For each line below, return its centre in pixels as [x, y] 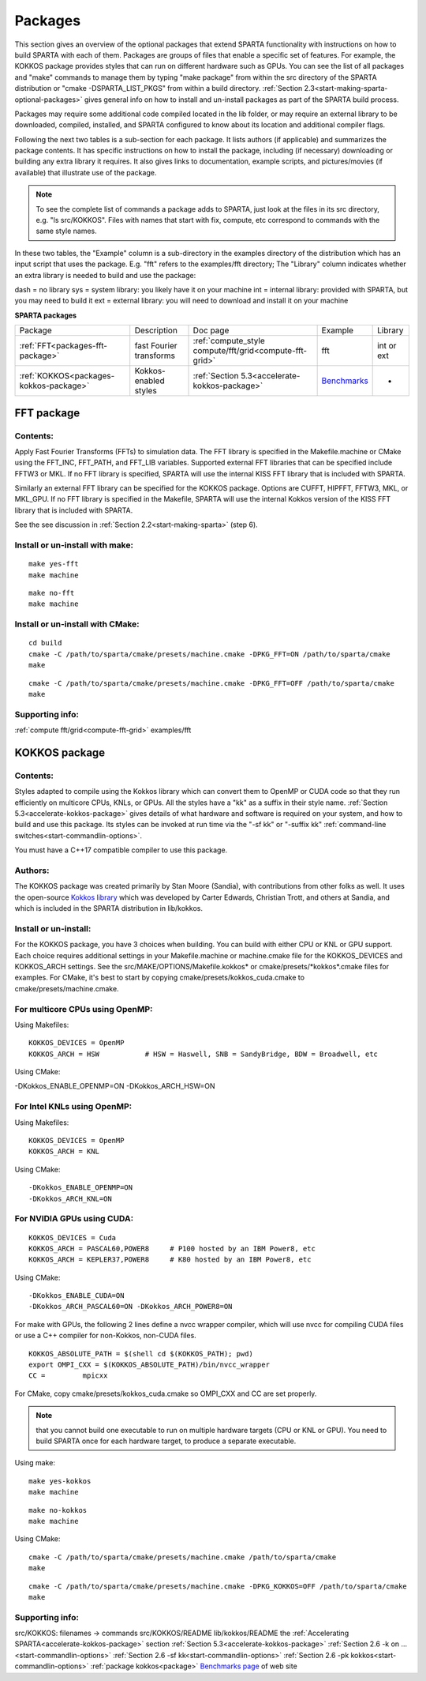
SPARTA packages [46, 315]
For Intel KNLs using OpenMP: [73, 1107]
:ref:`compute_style [229, 341]
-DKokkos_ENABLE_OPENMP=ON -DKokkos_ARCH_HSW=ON [115, 1086]
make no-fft [52, 593]
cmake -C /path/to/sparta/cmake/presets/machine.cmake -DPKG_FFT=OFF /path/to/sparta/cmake [211, 683]
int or [387, 346]
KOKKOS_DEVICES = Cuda [73, 1237]
